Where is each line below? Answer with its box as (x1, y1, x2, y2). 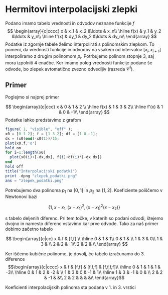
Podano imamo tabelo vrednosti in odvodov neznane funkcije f (5, 20, 134, 26)
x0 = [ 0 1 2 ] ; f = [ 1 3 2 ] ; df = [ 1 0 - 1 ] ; (5, 131, 98, 136)
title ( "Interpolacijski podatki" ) (5, 168, 78, 174)
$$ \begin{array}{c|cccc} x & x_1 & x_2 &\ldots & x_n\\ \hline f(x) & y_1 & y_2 (7, 28, 161, 34)
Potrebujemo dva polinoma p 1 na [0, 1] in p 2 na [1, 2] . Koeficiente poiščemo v (5, 187, 163, 194)
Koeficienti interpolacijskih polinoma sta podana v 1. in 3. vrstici (5, 284, 136, 290)
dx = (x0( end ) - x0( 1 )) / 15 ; (5, 136, 59, 141)
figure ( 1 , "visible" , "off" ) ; (5, 127, 73, 132)
